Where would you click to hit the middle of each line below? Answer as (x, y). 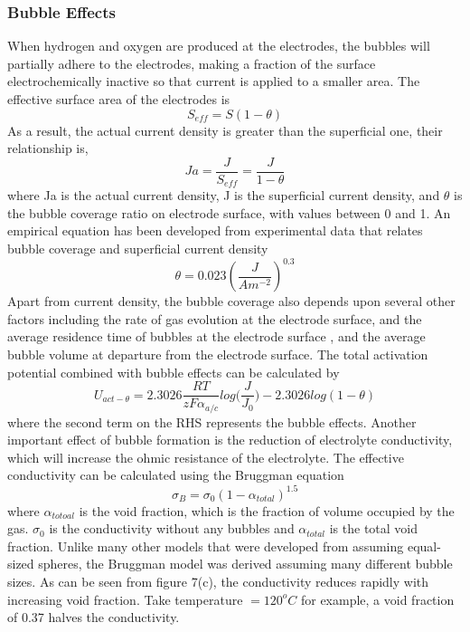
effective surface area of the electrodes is (119, 99)
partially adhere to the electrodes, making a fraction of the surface (192, 63)
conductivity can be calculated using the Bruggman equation (176, 475)
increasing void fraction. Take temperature (125, 599)
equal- (424, 546)
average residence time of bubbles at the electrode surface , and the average (216, 336)
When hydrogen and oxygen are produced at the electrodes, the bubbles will (219, 46)
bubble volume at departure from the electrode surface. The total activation (218, 354)
